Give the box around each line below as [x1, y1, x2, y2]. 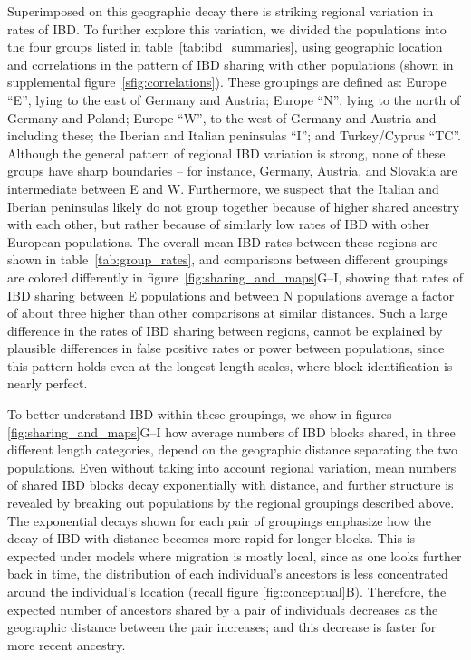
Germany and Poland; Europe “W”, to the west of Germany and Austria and [7, 108, 437, 127]
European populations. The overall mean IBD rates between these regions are [7, 232, 438, 251]
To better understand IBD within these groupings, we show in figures [7, 405, 392, 424]
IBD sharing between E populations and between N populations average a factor [7, 285, 455, 304]
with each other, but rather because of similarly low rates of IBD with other [7, 215, 430, 234]
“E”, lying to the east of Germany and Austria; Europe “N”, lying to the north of [7, 90, 461, 109]
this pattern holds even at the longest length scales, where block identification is [7, 356, 453, 375]
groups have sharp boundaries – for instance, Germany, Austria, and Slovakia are [7, 161, 457, 180]
